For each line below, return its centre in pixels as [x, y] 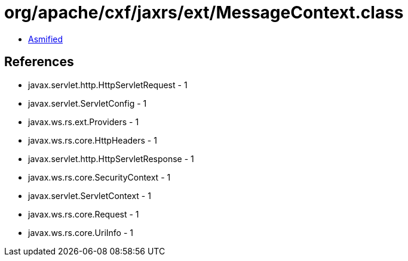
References [39, 62]
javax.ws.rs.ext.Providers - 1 [84, 122]
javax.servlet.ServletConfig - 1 [88, 103]
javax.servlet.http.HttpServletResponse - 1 [111, 159]
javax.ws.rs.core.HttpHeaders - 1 [93, 140]
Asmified [46, 39]
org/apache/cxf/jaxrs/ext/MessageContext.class [204, 13]
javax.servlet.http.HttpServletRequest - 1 [108, 85]
